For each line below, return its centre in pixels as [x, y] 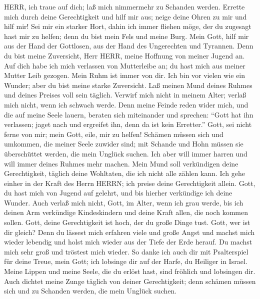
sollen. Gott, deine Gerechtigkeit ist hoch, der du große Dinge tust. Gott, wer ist [127, 222]
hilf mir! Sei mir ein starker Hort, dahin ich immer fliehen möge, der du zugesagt [128, 26]
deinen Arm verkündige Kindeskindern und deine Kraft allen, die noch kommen [126, 212]
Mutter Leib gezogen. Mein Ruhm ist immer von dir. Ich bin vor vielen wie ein [125, 75]
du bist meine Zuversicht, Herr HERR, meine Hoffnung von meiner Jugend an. [124, 55]
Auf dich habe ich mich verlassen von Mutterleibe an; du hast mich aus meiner [125, 65]
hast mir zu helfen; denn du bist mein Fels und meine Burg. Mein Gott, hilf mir [126, 36]
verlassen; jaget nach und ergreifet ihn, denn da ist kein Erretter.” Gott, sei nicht [128, 124]
